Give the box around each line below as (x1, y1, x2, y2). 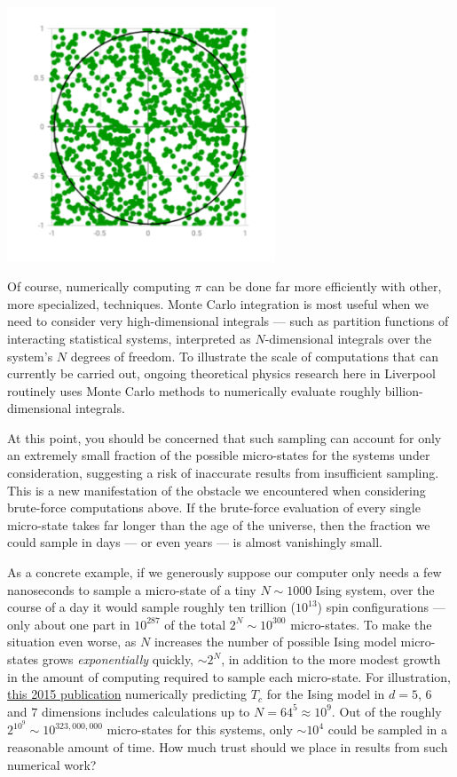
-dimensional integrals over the (264, 329, 432, 347)
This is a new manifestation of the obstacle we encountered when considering (7, 480, 426, 499)
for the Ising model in (266, 685, 385, 703)
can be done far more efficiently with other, (205, 277, 442, 296)
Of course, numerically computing (7, 277, 191, 296)
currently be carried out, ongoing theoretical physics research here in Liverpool (7, 364, 437, 383)
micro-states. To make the (290, 614, 432, 633)
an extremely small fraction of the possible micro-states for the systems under (7, 446, 430, 464)
